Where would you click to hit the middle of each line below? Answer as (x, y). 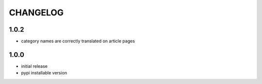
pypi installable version (44, 73)
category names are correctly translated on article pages (78, 41)
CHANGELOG (36, 12)
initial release (34, 66)
